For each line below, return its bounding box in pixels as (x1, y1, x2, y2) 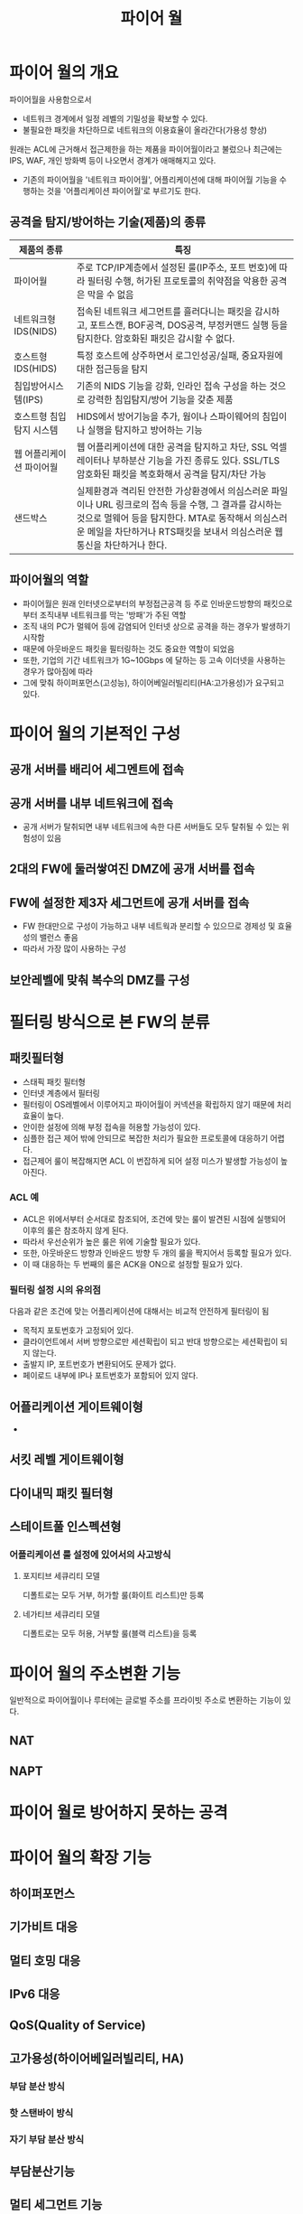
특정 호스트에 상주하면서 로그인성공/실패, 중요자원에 (76, 349, 284, 361)
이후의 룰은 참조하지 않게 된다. (22, 1225, 129, 1236)
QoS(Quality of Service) (9, 2018, 146, 2033)
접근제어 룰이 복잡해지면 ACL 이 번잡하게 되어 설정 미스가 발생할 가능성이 (22, 1155, 279, 1166)
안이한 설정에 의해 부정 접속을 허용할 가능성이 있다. (22, 1121, 201, 1132)
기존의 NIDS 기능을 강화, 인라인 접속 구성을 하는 (76, 379, 268, 392)
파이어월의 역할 (9, 573, 89, 588)
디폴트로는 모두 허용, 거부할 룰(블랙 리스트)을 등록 (22, 1628, 197, 1639)
